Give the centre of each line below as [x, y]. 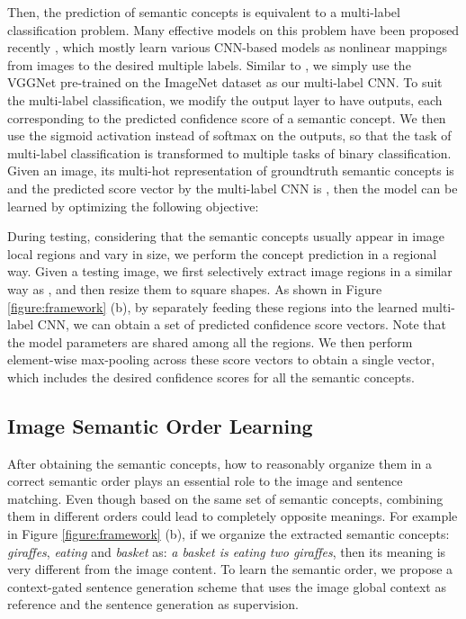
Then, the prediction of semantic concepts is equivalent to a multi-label [204, 12]
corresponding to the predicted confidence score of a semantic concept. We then [227, 117]
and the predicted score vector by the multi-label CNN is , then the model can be [233, 188]
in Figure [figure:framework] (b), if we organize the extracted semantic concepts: [229, 534]
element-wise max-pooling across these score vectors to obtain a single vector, [221, 359]
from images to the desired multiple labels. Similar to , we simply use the [209, 64]
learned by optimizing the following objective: [133, 206]
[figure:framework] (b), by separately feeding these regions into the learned [213, 306]
